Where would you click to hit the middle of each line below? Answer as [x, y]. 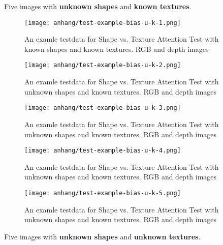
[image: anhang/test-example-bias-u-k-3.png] [103, 108]
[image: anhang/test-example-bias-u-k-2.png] [103, 65]
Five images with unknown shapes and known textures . [98, 6]
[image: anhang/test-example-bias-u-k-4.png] [103, 151]
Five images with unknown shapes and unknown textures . [102, 236]
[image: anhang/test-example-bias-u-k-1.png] [103, 23]
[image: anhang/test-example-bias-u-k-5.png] [103, 193]
